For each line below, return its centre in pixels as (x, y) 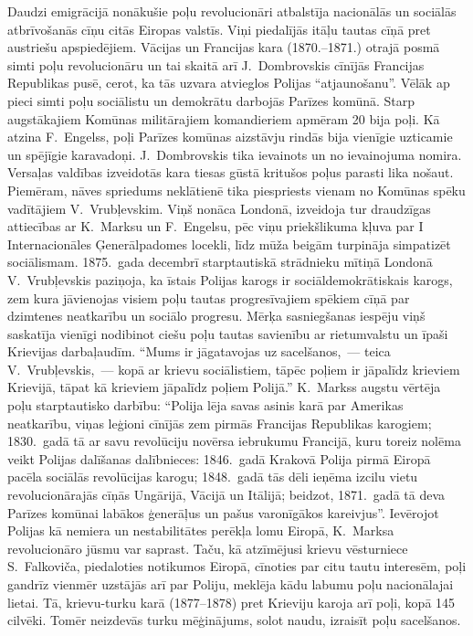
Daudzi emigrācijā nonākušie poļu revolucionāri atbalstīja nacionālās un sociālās (232, 11)
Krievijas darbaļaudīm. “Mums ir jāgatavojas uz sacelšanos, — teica (199, 351)
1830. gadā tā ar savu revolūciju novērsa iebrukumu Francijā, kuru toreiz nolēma (234, 441)
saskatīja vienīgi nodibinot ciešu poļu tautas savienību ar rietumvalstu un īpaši (228, 333)
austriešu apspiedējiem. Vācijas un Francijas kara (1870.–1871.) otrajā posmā (224, 47)
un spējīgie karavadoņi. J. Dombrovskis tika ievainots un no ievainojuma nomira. (235, 154)
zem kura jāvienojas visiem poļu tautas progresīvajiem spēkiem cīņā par (209, 297)
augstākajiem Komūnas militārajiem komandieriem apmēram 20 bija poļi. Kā (224, 118)
